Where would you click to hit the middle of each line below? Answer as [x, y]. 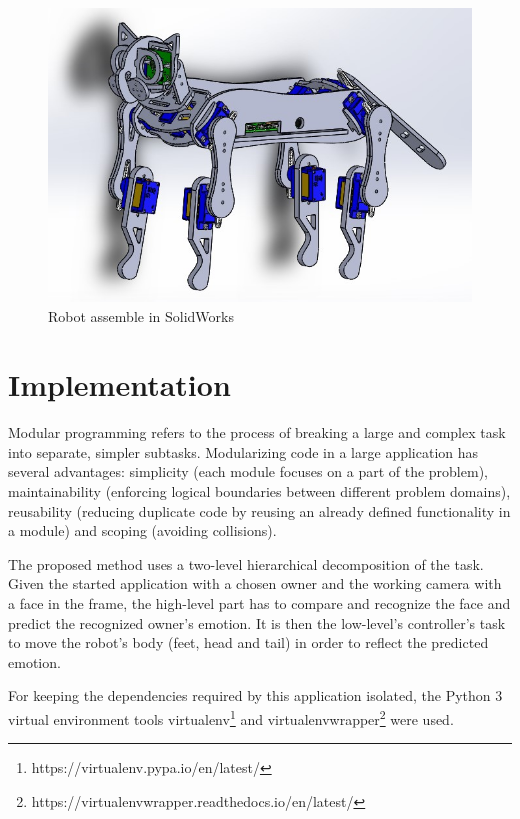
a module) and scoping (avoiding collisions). [142, 530]
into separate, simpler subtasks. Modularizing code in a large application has [243, 451]
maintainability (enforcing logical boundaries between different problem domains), [259, 491]
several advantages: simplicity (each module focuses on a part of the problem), [248, 471]
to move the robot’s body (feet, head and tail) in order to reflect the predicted [248, 642]
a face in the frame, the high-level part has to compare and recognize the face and [259, 603]
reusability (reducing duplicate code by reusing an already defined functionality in [259, 510]
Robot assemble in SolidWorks [141, 315]
